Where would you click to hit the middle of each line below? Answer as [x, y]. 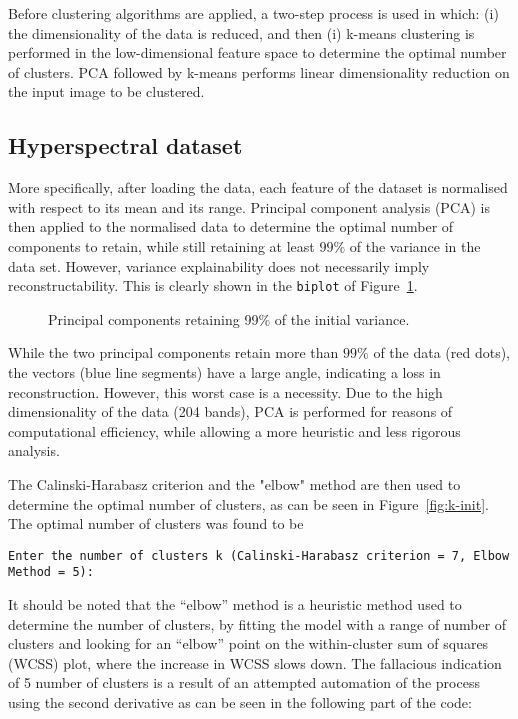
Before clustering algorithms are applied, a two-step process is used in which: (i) [253, 13]
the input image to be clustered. [106, 91]
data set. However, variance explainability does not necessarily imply [219, 265]
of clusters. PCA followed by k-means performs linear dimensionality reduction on [259, 71]
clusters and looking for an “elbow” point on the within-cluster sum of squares [248, 643]
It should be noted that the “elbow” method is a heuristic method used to [235, 604]
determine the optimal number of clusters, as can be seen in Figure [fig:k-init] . [248, 503]
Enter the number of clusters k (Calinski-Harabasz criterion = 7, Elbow [259, 555]
